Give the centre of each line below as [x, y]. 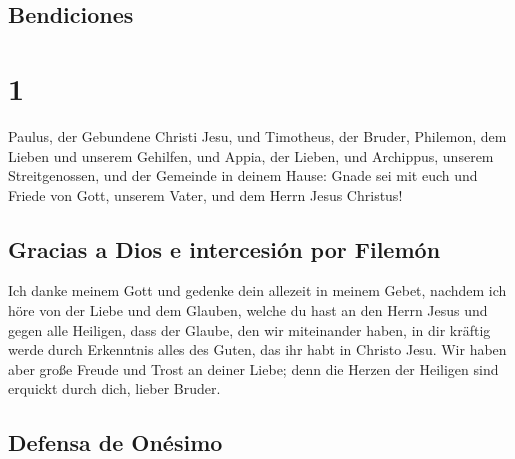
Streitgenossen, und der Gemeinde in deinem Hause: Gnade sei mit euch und [243, 175]
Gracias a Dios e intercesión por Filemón [224, 248]
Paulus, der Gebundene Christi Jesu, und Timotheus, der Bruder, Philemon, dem [257, 135]
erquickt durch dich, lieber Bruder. [114, 388]
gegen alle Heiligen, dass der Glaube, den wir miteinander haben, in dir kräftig [249, 329]
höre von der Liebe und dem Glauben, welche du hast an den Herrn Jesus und [248, 310]
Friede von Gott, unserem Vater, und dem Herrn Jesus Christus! [205, 194]
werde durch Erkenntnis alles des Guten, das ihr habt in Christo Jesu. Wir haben [257, 349]
